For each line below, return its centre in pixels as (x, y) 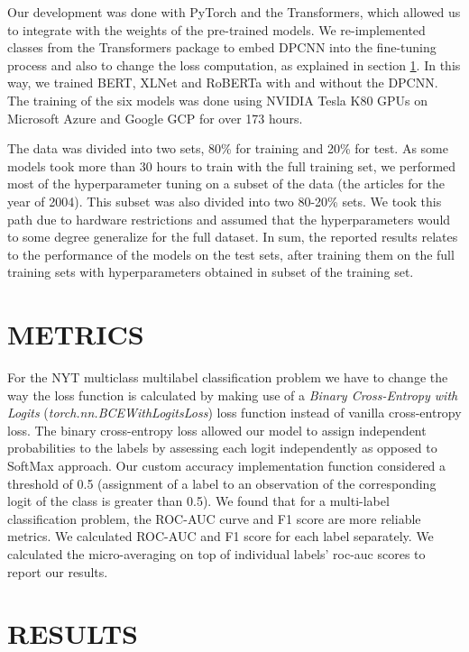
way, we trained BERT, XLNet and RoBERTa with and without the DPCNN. (223, 83)
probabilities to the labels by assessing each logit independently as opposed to (222, 448)
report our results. (58, 571)
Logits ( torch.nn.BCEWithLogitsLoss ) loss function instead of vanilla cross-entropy (234, 413)
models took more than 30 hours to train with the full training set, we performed (232, 165)
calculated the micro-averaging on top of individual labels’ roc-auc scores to (216, 553)
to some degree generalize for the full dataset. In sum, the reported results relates (233, 237)
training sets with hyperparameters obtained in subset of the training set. (211, 272)
